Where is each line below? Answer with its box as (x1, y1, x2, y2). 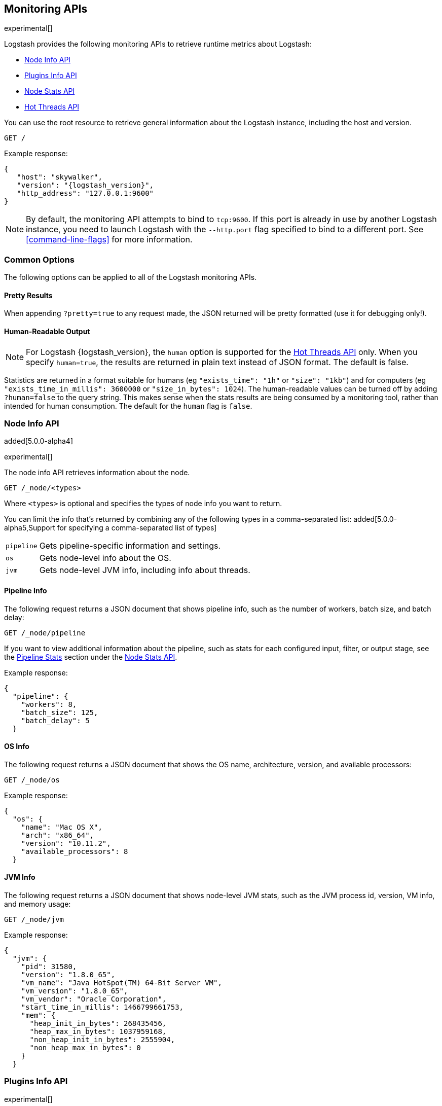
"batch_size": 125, (21, 708, 98, 717)
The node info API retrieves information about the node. (4, 468, 190, 477)
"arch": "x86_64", (21, 831, 94, 839)
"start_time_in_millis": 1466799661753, (21, 1003, 184, 1012)
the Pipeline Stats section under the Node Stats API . (4, 652, 177, 661)
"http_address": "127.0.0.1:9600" (17, 189, 154, 198)
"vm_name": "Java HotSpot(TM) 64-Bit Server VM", (21, 979, 222, 987)
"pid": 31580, (21, 962, 77, 971)
